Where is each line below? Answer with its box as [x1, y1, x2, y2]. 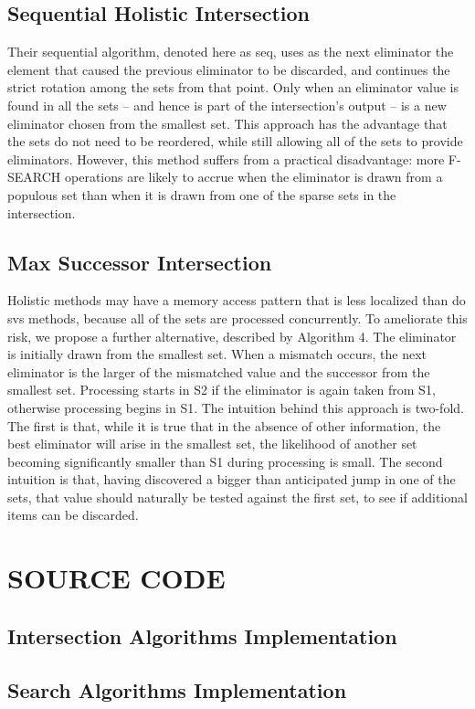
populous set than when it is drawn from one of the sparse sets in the [7, 185, 396, 204]
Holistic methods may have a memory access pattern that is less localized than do [7, 291, 466, 310]
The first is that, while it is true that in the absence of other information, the [7, 416, 441, 435]
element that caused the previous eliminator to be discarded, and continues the [7, 59, 450, 79]
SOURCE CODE [7, 559, 226, 597]
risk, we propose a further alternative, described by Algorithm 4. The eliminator [7, 326, 457, 345]
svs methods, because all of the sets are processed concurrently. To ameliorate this [7, 308, 468, 327]
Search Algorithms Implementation [7, 675, 347, 704]
